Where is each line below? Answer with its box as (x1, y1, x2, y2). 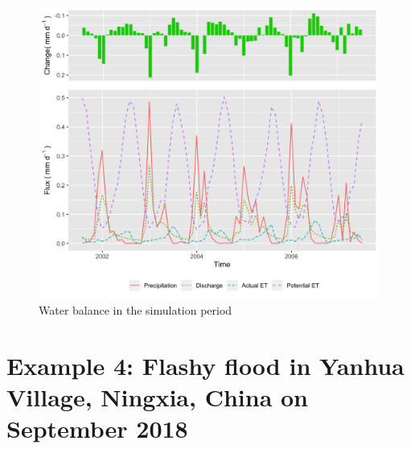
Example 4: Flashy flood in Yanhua (6, 348, 405, 381)
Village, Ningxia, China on (6, 380, 309, 413)
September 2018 (6, 411, 188, 444)
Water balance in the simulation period (39, 301, 232, 318)
